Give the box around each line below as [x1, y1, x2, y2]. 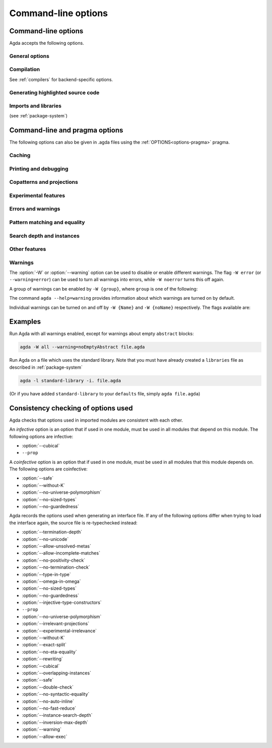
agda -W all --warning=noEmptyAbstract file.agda [20, 344, 145, 350]
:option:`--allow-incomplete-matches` [22, 550, 101, 556]
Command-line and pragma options [9, 126, 123, 134]
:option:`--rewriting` [22, 656, 63, 662]
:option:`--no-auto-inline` [22, 698, 74, 704]
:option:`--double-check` [22, 684, 74, 690]
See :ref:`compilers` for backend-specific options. [9, 76, 113, 83]
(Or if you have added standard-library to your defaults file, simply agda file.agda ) [9, 390, 200, 396]
